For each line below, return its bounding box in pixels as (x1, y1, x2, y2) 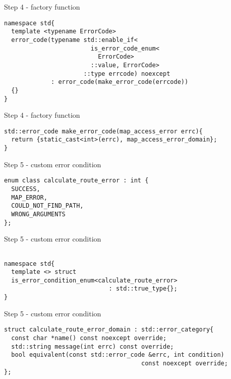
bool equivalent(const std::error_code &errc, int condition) (11, 351, 224, 359)
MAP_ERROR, (11, 194, 47, 201)
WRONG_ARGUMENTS (11, 210, 66, 218)
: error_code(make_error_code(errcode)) (51, 78, 189, 86)
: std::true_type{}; (108, 285, 178, 293)
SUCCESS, (11, 185, 40, 193)
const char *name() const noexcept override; (11, 335, 167, 342)
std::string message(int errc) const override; (11, 343, 174, 350)
